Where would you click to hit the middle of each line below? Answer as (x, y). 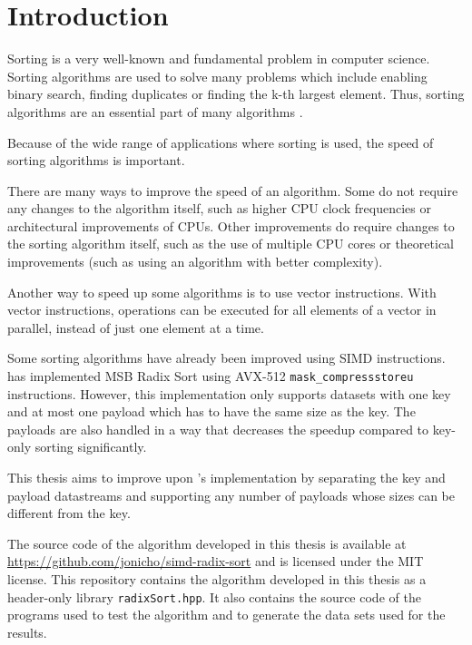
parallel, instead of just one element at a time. (136, 327)
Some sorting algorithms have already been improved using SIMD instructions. (226, 358)
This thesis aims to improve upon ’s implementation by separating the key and (226, 478)
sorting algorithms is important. (96, 160)
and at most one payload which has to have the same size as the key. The (211, 411)
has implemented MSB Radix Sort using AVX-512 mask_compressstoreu (211, 376)
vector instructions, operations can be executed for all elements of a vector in (222, 310)
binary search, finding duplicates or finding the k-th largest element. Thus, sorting (236, 94)
